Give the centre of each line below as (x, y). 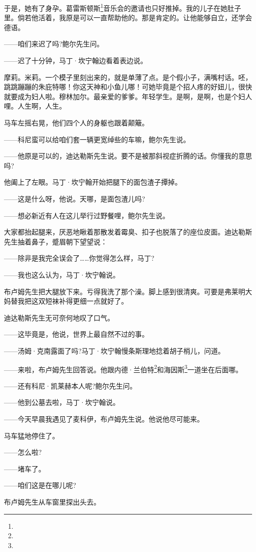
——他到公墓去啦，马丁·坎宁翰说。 (62, 402)
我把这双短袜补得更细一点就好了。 (73, 301)
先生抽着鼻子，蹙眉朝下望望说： (56, 241)
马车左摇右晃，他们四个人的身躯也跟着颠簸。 (76, 122)
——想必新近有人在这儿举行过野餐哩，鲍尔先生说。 (87, 215)
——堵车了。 (25, 468)
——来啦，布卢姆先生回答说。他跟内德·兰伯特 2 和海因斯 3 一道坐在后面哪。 (123, 368)
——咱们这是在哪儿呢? (40, 485)
